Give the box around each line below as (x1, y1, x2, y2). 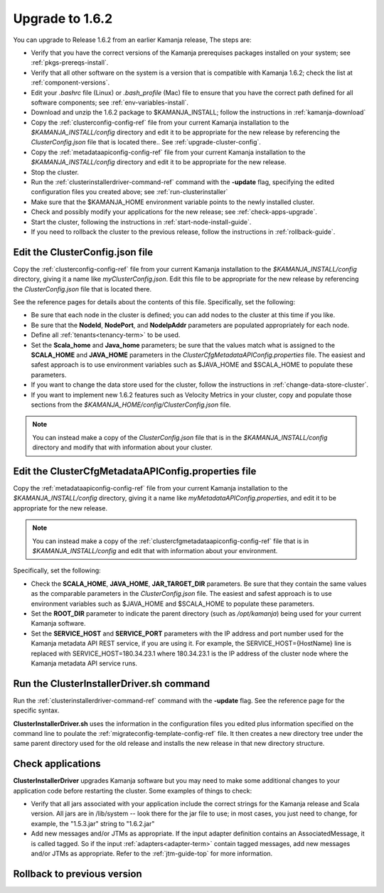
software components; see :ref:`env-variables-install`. (31, 98, 188, 107)
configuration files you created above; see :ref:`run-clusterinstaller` (31, 188, 228, 196)
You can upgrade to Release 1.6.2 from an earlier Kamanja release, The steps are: (13, 36, 252, 44)
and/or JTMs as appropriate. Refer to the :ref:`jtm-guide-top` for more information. (31, 850, 273, 857)
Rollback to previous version (13, 867, 142, 879)
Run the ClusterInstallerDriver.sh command (13, 678, 210, 690)
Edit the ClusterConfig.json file (13, 246, 154, 258)
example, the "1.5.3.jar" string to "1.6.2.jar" (31, 819, 155, 828)
